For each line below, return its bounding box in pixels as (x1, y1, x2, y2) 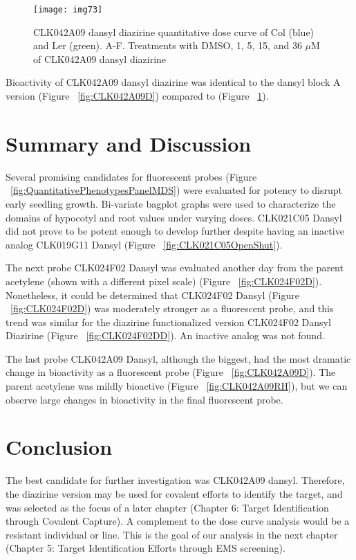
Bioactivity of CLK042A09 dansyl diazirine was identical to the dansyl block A (6, 75, 341, 89)
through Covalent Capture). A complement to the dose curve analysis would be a (6, 514, 350, 528)
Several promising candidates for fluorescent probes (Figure (6, 169, 257, 183)
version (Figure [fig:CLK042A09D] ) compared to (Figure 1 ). (6, 89, 269, 103)
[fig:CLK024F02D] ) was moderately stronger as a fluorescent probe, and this (10, 301, 334, 316)
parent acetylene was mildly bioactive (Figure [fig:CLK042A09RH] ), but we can (6, 379, 348, 393)
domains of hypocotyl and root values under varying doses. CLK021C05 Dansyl (6, 210, 342, 224)
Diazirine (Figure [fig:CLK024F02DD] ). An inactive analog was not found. (6, 328, 325, 343)
